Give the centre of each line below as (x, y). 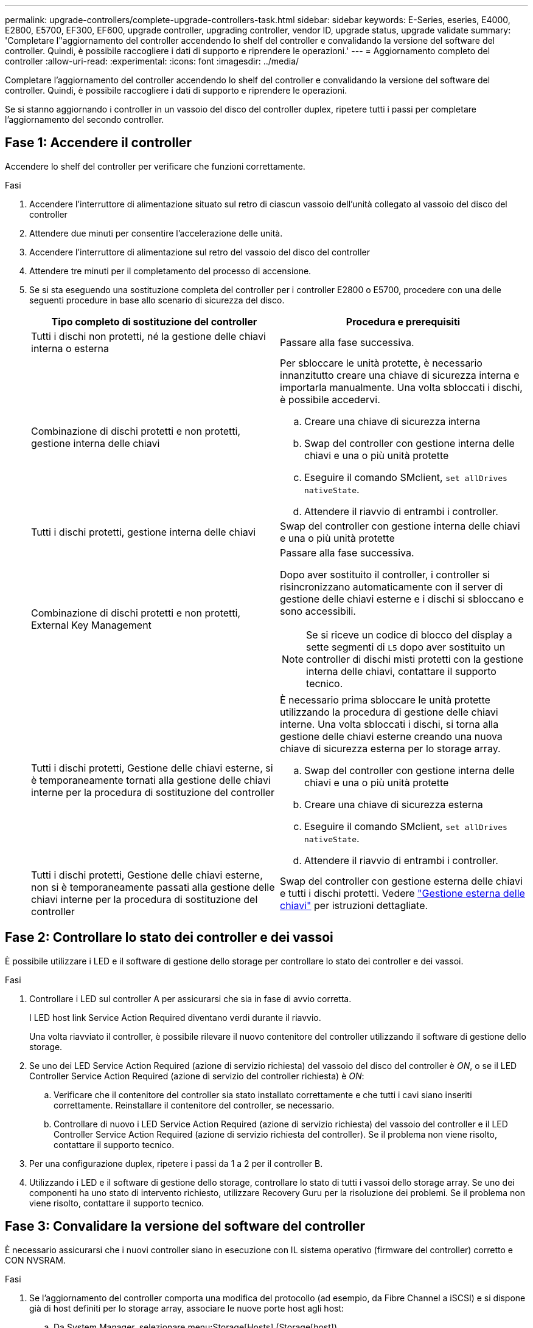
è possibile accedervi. (330, 399)
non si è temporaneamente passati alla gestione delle (153, 887)
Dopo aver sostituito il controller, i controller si (385, 574)
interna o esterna (70, 348)
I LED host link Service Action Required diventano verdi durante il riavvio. (175, 1017)
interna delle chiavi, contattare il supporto (401, 671)
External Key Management (91, 625)
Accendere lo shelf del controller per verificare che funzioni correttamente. (155, 166)
